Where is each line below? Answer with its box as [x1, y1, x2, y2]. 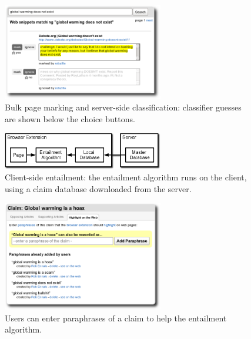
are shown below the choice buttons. [5, 112, 135, 125]
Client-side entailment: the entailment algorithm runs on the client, [5, 171, 247, 183]
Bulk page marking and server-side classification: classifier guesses [5, 101, 242, 113]
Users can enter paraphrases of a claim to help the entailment [5, 311, 227, 324]
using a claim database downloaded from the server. [5, 182, 192, 194]
